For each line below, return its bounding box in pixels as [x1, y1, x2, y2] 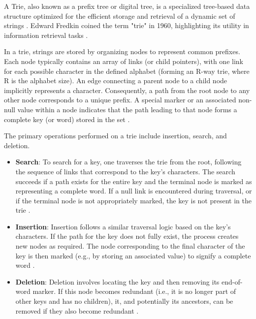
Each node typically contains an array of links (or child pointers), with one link [4, 56, 243, 66]
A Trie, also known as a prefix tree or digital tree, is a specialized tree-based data [4, 1, 250, 11]
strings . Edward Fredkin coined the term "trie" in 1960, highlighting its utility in [4, 20, 249, 31]
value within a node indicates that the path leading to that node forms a [17, 104, 237, 114]
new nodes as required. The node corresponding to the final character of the [15, 241, 245, 251]
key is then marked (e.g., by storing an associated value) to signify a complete [15, 250, 251, 260]
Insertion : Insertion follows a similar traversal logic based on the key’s [15, 221, 231, 231]
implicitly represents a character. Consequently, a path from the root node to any [4, 85, 250, 95]
